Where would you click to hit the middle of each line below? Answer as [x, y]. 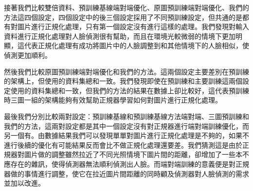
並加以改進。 [24, 183]
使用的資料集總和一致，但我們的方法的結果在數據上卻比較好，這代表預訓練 [130, 90]
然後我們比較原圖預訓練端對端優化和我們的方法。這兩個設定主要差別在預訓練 [126, 71]
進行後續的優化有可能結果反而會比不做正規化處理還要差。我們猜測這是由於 [123, 145]
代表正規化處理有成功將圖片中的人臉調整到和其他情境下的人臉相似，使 [136, 45]
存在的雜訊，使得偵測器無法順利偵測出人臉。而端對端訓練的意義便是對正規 [130, 164]
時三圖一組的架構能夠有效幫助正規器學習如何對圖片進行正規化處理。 [113, 100]
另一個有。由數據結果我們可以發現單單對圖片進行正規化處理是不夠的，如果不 [126, 135]
